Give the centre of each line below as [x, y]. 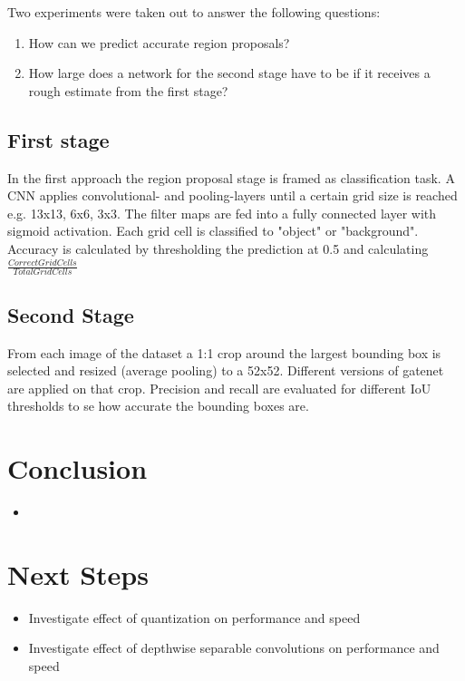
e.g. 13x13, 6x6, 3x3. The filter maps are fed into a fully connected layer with [222, 213]
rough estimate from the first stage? [128, 90]
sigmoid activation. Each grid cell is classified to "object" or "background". [213, 231]
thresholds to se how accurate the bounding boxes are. [158, 406]
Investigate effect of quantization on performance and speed [194, 617]
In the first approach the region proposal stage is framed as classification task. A [231, 177]
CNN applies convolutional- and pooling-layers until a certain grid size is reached [232, 195]
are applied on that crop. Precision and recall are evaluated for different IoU [219, 388]
